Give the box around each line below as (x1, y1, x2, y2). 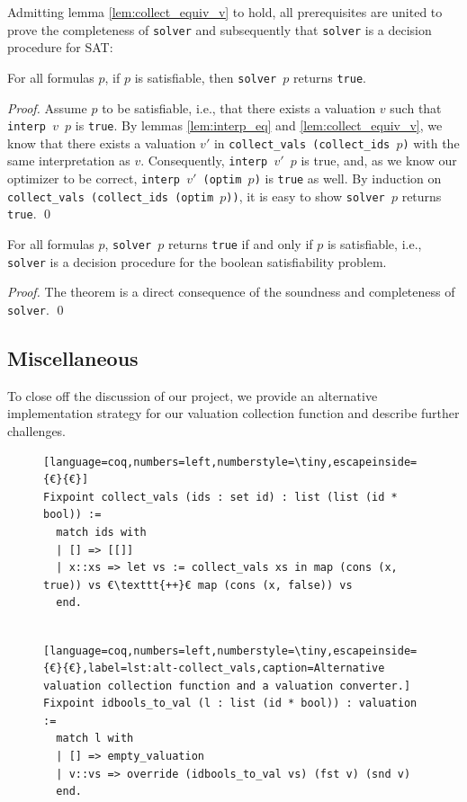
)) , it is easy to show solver (226, 186, 385, 205)
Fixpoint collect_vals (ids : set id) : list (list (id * (43, 490, 398, 503)
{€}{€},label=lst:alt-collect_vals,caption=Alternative (43, 662, 385, 675)
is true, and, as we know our (301, 151, 457, 170)
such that (390, 98, 442, 117)
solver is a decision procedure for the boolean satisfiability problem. (7, 252, 387, 271)
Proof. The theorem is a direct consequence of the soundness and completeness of (7, 282, 455, 301)
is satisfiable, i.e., (327, 235, 422, 254)
